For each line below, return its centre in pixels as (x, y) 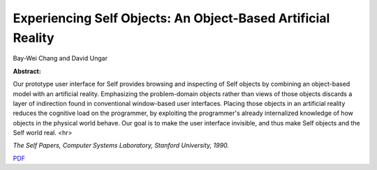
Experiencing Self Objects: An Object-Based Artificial (171, 18)
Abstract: (27, 71)
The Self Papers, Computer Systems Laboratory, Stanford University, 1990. (121, 146)
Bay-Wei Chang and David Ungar (60, 59)
